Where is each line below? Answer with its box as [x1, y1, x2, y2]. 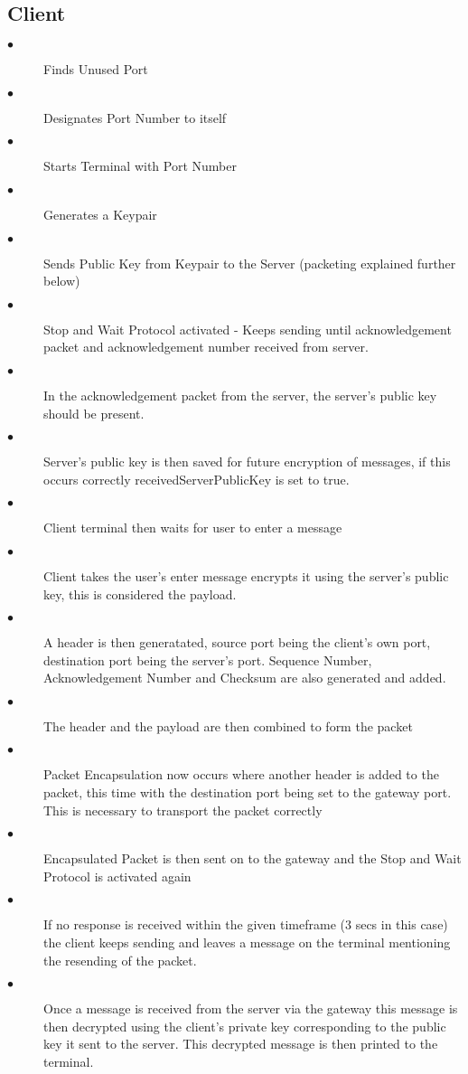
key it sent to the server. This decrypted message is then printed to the [43, 1034, 438, 1053]
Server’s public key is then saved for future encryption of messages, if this [43, 452, 451, 471]
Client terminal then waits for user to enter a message [43, 518, 342, 537]
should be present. [43, 403, 145, 422]
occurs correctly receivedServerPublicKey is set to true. [43, 469, 350, 488]
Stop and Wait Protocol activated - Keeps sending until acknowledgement [43, 319, 452, 338]
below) [43, 271, 80, 290]
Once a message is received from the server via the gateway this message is [43, 999, 458, 1018]
